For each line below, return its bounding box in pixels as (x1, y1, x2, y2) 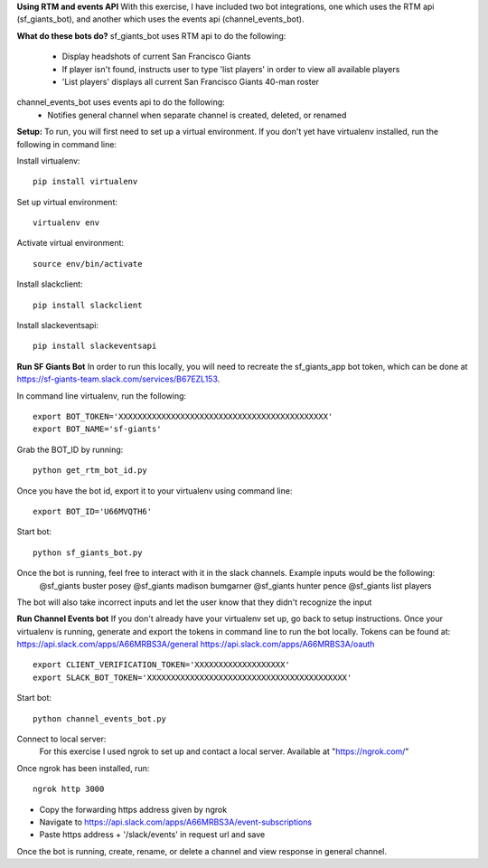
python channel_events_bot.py (33, 713, 167, 723)
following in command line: (16, 138, 117, 149)
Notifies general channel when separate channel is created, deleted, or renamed (47, 109, 347, 120)
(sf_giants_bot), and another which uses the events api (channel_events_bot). (16, 14, 305, 24)
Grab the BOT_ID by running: (16, 444, 124, 455)
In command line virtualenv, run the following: (16, 390, 187, 401)
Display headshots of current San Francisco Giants (61, 51, 251, 62)
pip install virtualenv (33, 176, 138, 187)
